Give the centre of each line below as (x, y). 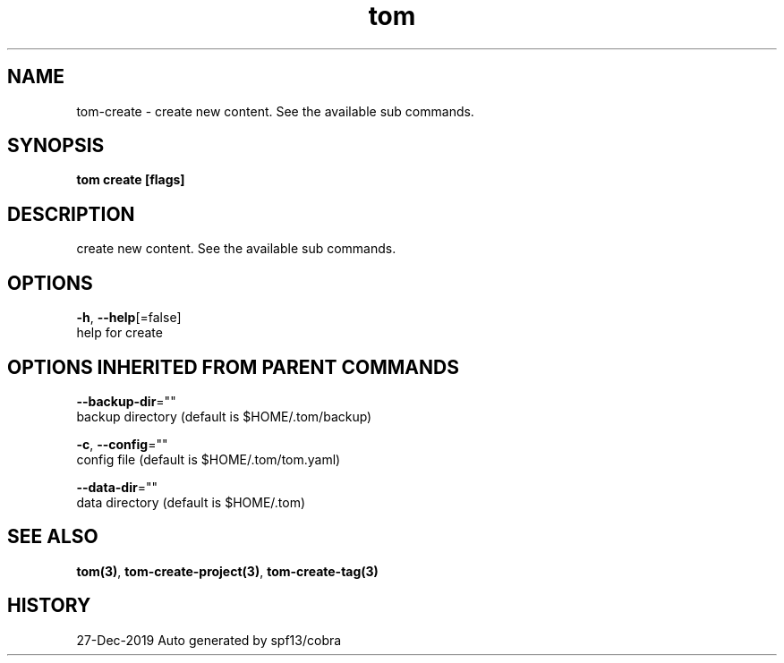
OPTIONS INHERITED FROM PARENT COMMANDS (233, 367)
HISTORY (49, 606)
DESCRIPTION (71, 214)
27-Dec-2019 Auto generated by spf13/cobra (209, 640)
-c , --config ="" (122, 444)
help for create (119, 333)
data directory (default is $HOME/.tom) (191, 502)
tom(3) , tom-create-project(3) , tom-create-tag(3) (227, 571)
